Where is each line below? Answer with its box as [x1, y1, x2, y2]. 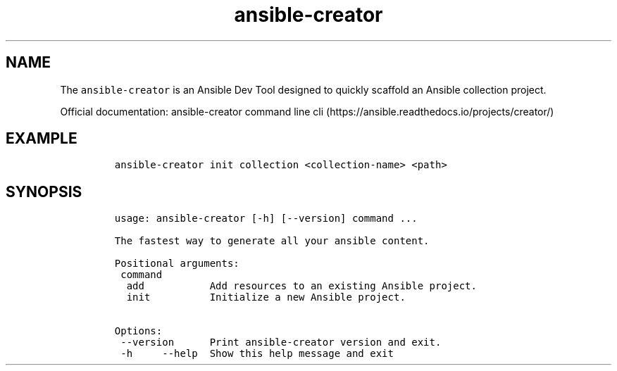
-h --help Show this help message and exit [120, 348, 394, 360]
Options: [114, 325, 163, 337]
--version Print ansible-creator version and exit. [120, 337, 442, 348]
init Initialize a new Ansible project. [126, 291, 406, 303]
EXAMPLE [6, 130, 77, 148]
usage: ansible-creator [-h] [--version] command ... [114, 213, 418, 225]
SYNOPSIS [6, 182, 82, 201]
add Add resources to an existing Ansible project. [126, 280, 477, 292]
